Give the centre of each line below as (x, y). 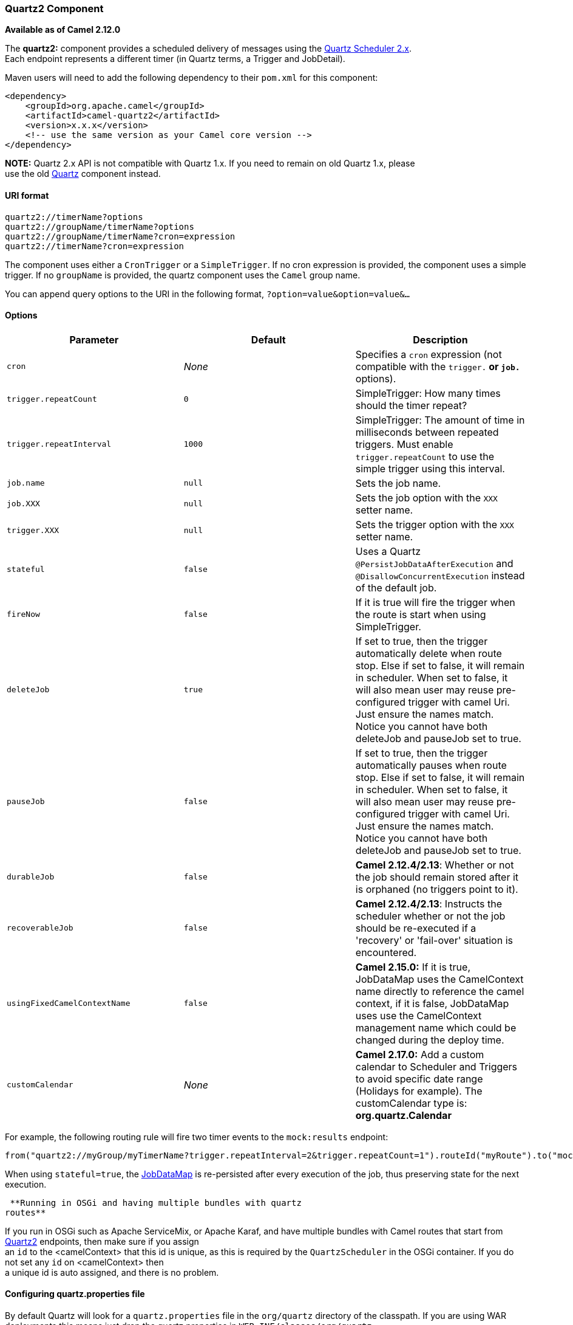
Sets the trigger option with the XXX (435, 524)
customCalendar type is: (411, 1103)
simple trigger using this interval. (430, 468)
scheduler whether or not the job (430, 916)
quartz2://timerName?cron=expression (95, 246)
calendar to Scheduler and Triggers (436, 1066)
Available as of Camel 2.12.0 (63, 30)
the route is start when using (421, 614)
